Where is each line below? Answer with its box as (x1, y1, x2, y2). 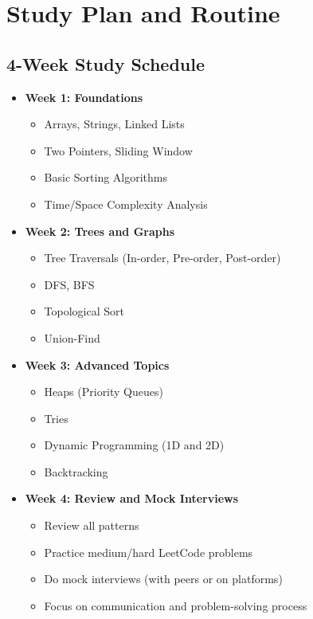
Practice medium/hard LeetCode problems (44, 543, 253, 560)
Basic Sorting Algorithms (44, 169, 168, 186)
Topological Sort (44, 303, 124, 319)
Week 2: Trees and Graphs (25, 222, 175, 239)
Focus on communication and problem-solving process (44, 597, 307, 613)
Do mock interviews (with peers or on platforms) (44, 570, 283, 587)
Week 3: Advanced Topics (25, 356, 170, 373)
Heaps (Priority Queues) (44, 383, 163, 400)
